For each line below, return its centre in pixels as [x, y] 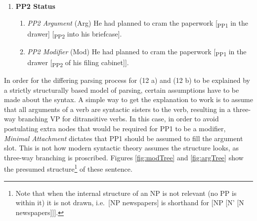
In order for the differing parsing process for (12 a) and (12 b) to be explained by [127, 80]
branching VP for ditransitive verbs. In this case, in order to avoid [118, 119]
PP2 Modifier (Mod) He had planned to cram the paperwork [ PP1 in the [137, 52]
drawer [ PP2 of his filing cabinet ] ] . [78, 63]
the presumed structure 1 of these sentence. [68, 168]
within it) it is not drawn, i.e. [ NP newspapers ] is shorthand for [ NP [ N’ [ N [130, 203]
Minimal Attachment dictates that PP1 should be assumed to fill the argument [124, 138]
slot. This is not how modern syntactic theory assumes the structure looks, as [121, 148]
